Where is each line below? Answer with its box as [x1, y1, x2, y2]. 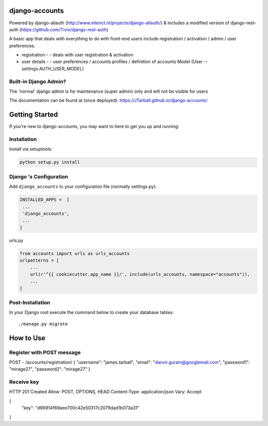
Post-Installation [9, 299, 51, 306]
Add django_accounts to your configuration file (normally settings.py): [9, 183, 157, 189]
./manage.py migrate [18, 321, 68, 327]
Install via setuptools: [9, 146, 53, 152]
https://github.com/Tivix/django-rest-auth [21, 26, 107, 32]
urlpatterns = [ [19, 258, 60, 263]
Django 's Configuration [9, 173, 68, 180]
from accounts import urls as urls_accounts [19, 250, 130, 256]
